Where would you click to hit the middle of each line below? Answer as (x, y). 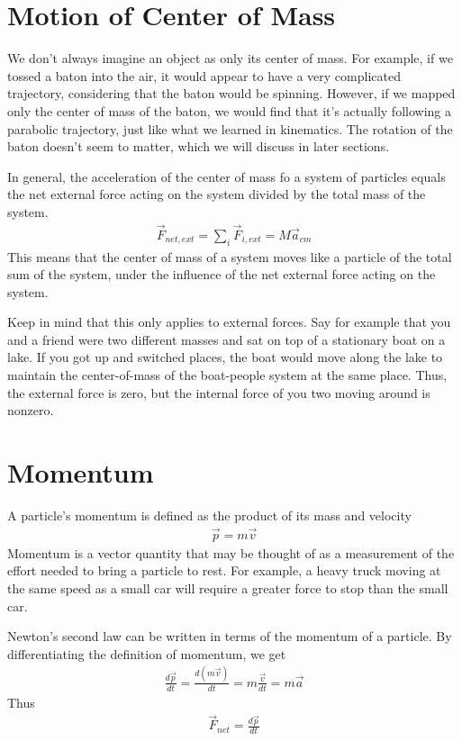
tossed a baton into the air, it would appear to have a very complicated (204, 75)
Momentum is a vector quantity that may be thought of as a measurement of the (231, 552)
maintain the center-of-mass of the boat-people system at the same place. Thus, (227, 375)
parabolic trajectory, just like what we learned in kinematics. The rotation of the (230, 128)
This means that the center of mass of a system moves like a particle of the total (230, 256)
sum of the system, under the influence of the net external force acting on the (222, 274)
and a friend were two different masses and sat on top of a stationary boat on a (226, 339)
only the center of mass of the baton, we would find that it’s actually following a (229, 110)
